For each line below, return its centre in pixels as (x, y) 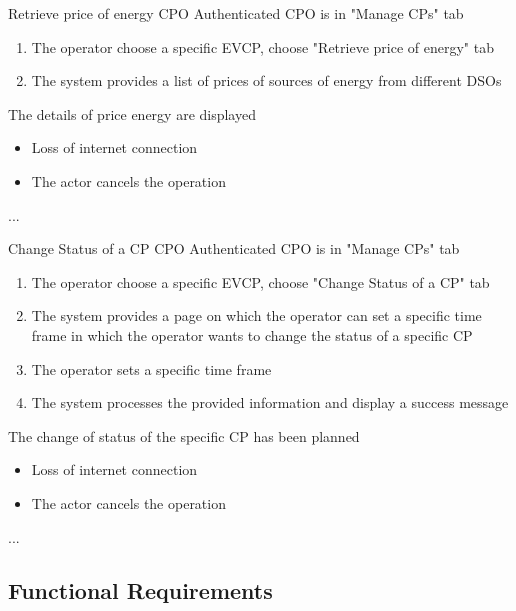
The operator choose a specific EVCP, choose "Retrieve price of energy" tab (262, 46)
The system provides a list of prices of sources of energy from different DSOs (266, 80)
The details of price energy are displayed (132, 113)
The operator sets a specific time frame (151, 368)
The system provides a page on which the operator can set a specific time (256, 315)
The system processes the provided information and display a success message (270, 402)
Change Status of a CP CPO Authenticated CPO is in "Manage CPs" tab (234, 248)
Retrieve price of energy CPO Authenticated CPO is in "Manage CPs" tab (236, 13)
